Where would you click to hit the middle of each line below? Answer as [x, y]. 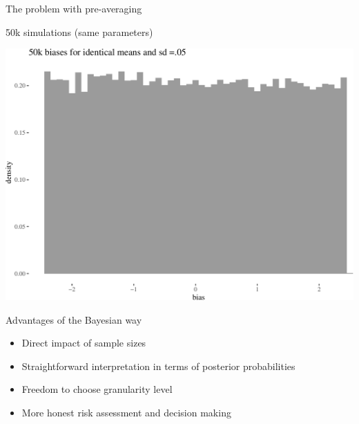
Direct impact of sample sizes [84, 343]
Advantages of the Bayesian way [74, 319]
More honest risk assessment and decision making [126, 412]
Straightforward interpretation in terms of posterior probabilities [158, 366]
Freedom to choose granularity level [97, 389]
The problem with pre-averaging [74, 8]
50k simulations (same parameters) [79, 31]
